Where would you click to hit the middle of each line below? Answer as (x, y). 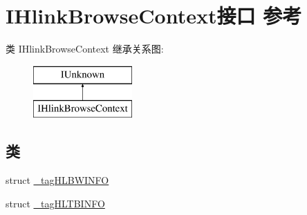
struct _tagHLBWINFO (57, 180)
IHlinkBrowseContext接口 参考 (154, 16)
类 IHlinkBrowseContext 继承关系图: (85, 49)
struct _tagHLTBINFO (55, 203)
